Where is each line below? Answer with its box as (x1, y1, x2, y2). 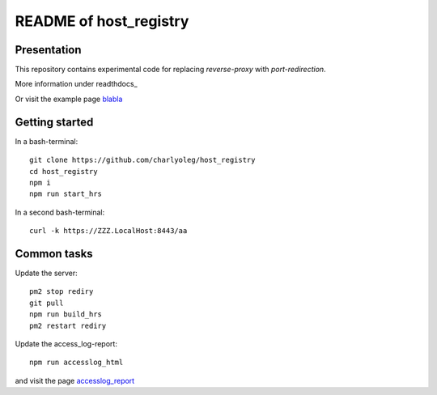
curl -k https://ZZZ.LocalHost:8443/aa (29, 227, 188, 236)
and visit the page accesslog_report (15, 376, 135, 385)
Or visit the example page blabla (15, 94, 123, 104)
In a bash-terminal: (15, 136, 78, 146)
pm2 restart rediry (29, 321, 107, 330)
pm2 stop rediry (29, 287, 94, 296)
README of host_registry (15, 12, 189, 30)
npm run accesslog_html (29, 358, 124, 367)
